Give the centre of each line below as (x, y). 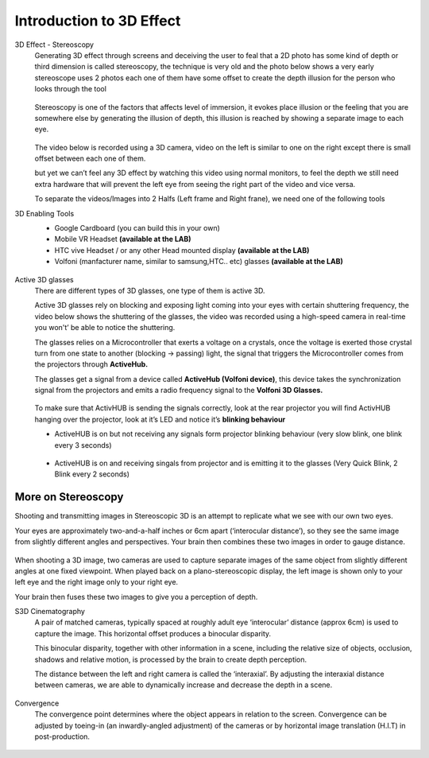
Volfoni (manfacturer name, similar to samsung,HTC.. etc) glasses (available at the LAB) (199, 262)
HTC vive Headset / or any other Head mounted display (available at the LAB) (182, 250)
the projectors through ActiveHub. (91, 364)
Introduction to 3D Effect (98, 21)
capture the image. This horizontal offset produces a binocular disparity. (153, 633)
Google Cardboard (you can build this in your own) (137, 228)
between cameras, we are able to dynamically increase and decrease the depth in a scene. (184, 685)
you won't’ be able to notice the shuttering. (105, 328)
